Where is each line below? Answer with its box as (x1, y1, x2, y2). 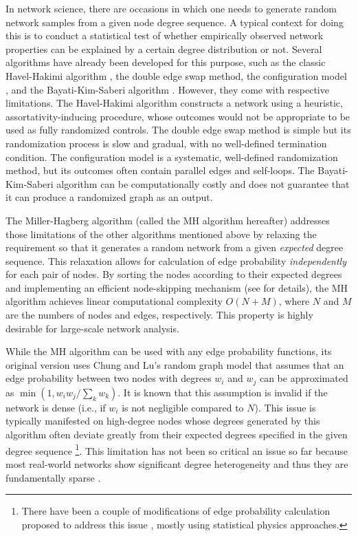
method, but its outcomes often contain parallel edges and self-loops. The (5, 163, 315, 178)
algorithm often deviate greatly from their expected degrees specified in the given (5, 427, 348, 442)
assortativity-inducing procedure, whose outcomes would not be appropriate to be (5, 109, 350, 123)
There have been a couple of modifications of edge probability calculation (21, 504, 331, 518)
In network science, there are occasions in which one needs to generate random (5, 1, 337, 15)
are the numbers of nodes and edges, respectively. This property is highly (5, 308, 313, 322)
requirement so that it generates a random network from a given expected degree (5, 240, 344, 255)
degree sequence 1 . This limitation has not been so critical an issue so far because (5, 441, 348, 458)
